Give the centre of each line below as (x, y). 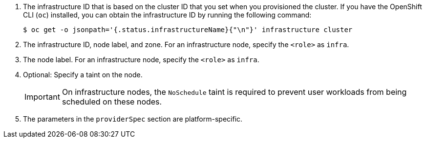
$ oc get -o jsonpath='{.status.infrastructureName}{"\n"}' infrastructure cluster (188, 30)
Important (42, 97)
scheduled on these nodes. (112, 102)
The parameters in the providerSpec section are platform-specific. (133, 119)
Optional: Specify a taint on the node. (83, 75)
